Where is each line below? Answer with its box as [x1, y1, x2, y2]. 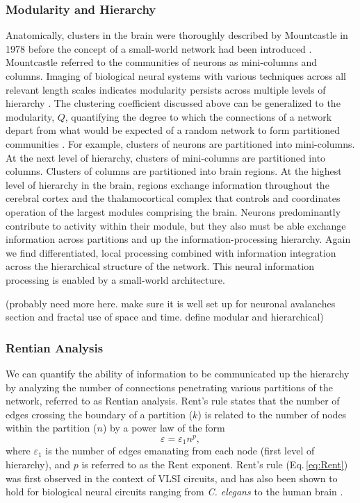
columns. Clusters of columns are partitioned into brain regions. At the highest [6, 164, 342, 178]
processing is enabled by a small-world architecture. [6, 272, 225, 287]
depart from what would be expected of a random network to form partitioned [6, 123, 340, 137]
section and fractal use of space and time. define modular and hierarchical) [6, 309, 324, 324]
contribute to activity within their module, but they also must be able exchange [6, 218, 346, 232]
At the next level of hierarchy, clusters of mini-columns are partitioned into [6, 150, 326, 164]
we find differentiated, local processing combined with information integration [6, 245, 336, 259]
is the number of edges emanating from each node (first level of [45, 443, 315, 458]
